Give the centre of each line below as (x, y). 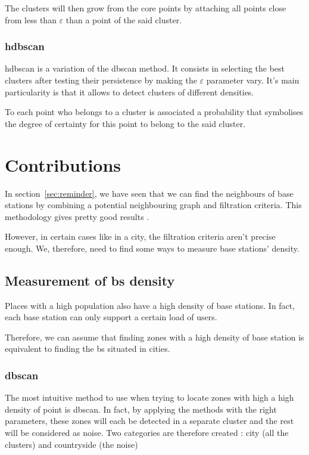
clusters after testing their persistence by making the (101, 80)
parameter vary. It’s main (253, 80)
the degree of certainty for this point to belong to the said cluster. (125, 123)
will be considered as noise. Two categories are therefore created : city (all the (147, 433)
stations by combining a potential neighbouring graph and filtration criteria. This (153, 205)
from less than (31, 19)
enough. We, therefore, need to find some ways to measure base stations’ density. (152, 248)
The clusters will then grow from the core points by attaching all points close (146, 8)
